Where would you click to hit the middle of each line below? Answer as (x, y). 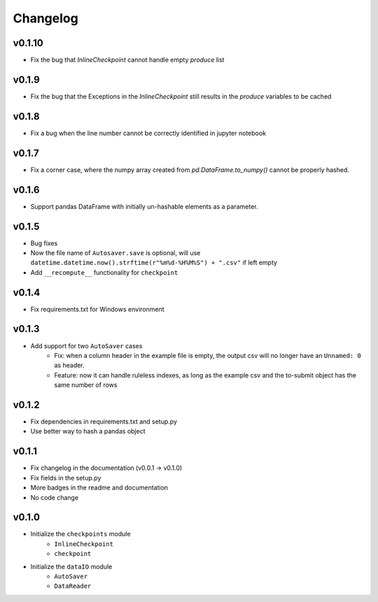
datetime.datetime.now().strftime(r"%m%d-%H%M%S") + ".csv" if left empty (154, 263)
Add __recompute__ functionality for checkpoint (104, 272)
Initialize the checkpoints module (80, 534)
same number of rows (86, 385)
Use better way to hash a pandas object (88, 431)
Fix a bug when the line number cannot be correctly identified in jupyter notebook (148, 133)
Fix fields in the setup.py (66, 478)
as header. (69, 365)
